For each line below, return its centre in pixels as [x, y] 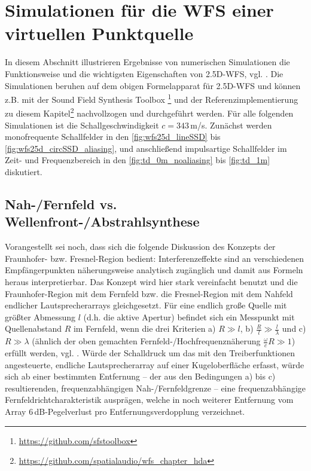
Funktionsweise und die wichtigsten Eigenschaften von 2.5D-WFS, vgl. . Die [144, 73]
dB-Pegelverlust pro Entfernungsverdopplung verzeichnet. [140, 411]
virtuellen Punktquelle [99, 33]
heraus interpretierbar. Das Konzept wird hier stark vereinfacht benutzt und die [151, 281]
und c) [294, 328]
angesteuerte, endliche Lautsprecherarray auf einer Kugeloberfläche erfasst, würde [155, 364]
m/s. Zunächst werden [231, 125]
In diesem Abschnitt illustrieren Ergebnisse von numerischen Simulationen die [147, 62]
